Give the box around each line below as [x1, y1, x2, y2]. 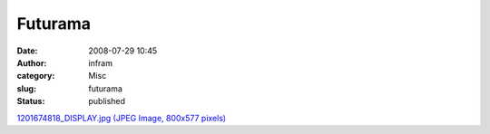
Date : [16, 45, 38, 56]
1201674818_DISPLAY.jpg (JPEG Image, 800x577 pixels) [16, 112, 227, 123]
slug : [16, 82, 36, 94]
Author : [16, 57, 47, 68]
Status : [16, 96, 45, 107]
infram [88, 57, 113, 68]
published [88, 96, 126, 107]
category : [16, 71, 55, 81]
